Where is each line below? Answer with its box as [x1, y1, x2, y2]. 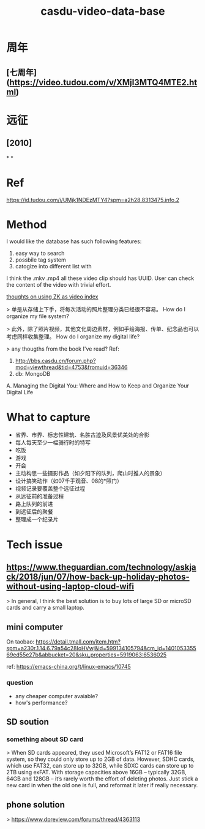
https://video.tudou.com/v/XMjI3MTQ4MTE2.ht [9, 77, 198, 87]
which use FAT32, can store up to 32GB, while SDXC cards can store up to [6, 762, 194, 769]
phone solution [6, 800, 65, 810]
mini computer [6, 621, 63, 632]
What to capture [6, 410, 91, 424]
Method [6, 217, 47, 232]
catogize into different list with [15, 263, 92, 270]
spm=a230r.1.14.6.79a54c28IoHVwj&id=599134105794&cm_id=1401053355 [6, 645, 197, 652]
